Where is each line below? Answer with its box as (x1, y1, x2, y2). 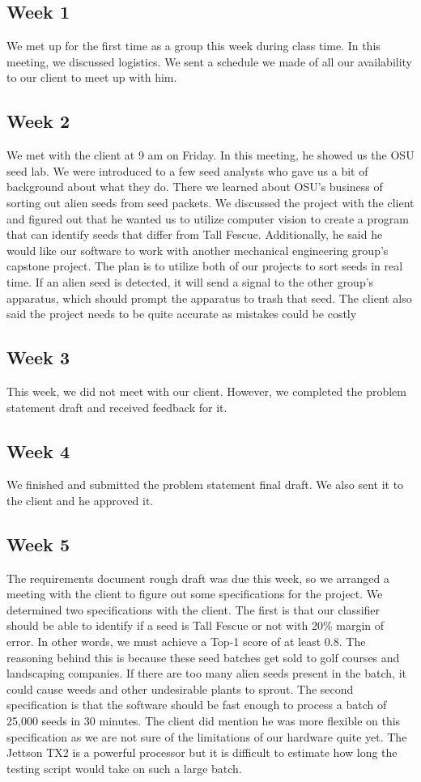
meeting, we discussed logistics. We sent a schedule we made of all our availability (6, 53, 413, 70)
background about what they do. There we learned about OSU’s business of (6, 178, 383, 195)
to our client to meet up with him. (6, 69, 177, 86)
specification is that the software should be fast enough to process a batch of (6, 696, 387, 713)
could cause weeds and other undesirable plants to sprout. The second (6, 680, 354, 697)
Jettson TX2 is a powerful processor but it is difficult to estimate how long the (6, 744, 398, 761)
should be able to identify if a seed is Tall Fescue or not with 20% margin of (6, 617, 385, 634)
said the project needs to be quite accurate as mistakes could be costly (6, 305, 357, 322)
